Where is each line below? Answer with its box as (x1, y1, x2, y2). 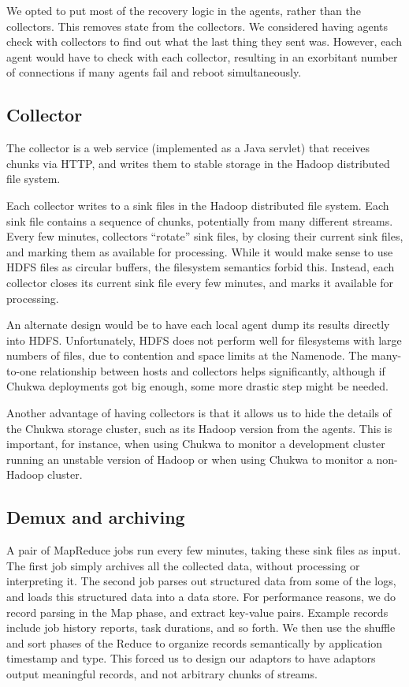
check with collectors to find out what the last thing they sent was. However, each (6, 33, 402, 50)
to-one (6, 362, 37, 379)
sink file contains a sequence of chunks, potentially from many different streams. (6, 212, 393, 229)
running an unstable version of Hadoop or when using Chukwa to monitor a (6, 450, 373, 467)
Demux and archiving (6, 505, 185, 529)
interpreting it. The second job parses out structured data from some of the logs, (6, 573, 396, 589)
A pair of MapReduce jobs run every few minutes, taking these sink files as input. (6, 542, 401, 558)
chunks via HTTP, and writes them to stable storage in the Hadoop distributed (6, 155, 390, 171)
